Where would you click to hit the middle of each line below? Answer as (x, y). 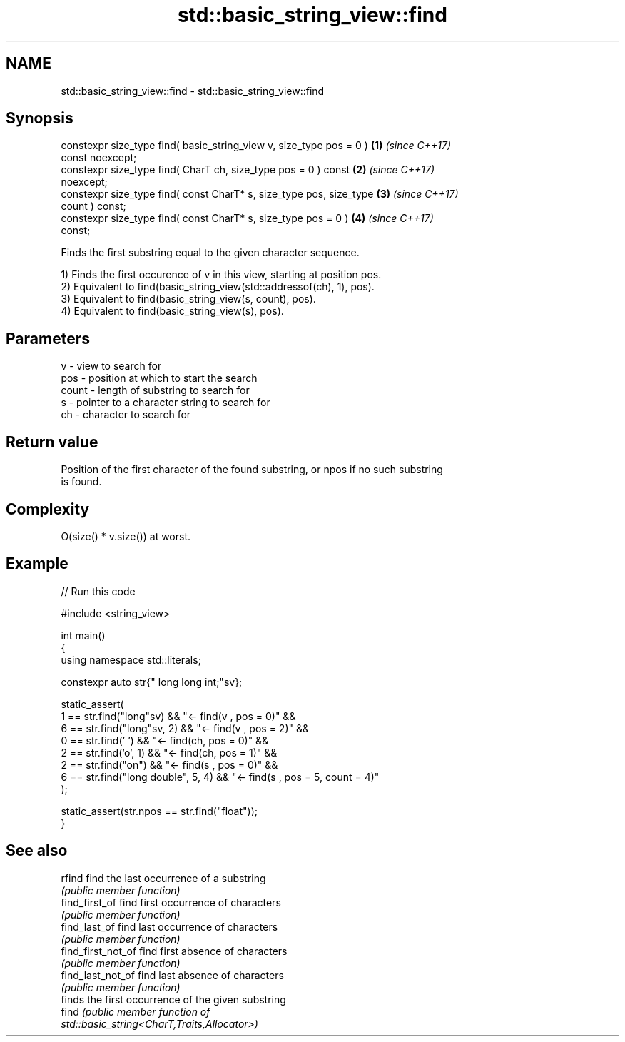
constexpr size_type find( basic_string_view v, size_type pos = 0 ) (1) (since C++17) (256, 146)
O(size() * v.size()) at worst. (126, 536)
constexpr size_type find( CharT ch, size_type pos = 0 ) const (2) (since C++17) (248, 170)
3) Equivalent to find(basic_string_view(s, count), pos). (188, 299)
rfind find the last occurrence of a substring (163, 878)
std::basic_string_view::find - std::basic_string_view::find (193, 91)
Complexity (48, 509)
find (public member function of (136, 1011)
